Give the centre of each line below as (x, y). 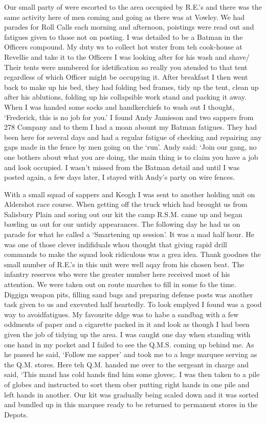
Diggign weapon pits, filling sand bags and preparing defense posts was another (129, 294)
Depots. (16, 414)
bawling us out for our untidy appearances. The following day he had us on (122, 224)
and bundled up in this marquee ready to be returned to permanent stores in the (131, 404)
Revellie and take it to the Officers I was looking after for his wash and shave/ (127, 56)
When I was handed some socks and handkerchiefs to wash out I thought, (119, 107)
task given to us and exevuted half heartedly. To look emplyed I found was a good (133, 304)
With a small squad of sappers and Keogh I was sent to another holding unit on (130, 194)
